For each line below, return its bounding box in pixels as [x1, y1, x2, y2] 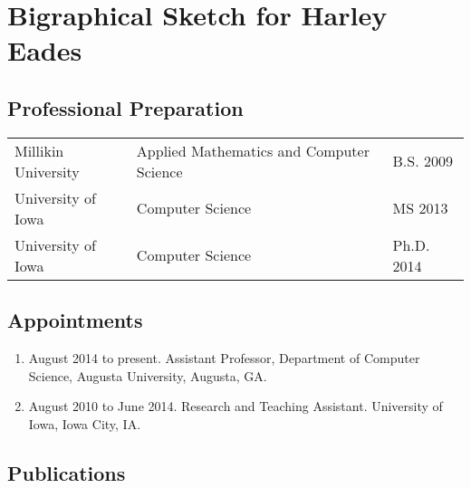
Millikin [14, 139, 64, 161]
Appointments [7, 306, 143, 334]
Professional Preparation [7, 93, 244, 121]
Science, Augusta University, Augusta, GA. [28, 366, 267, 385]
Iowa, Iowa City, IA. [28, 414, 141, 433]
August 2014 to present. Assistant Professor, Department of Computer [28, 348, 420, 367]
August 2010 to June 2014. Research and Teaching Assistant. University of [28, 397, 443, 416]
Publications [7, 458, 126, 486]
